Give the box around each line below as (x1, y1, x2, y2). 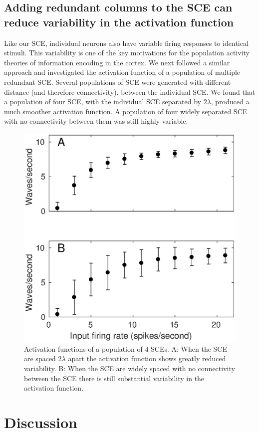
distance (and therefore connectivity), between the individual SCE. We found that (4, 86, 256, 97)
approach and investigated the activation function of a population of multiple (4, 67, 241, 77)
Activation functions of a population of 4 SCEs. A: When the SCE (24, 343, 227, 354)
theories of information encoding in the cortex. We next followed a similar (4, 57, 230, 67)
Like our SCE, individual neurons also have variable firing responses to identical (4, 37, 249, 48)
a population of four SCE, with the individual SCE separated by (4, 96, 201, 107)
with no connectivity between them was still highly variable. (4, 116, 188, 126)
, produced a (211, 96, 250, 107)
